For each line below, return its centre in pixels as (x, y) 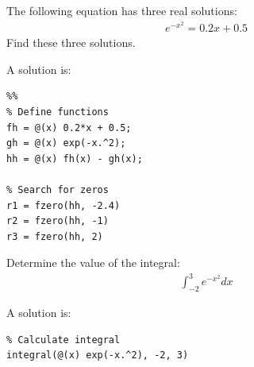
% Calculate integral (63, 340)
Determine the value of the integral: (93, 263)
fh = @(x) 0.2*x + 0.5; (69, 127)
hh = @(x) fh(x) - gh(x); (75, 158)
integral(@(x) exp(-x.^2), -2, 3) (98, 355)
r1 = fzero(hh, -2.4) (63, 205)
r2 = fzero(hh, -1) (58, 221)
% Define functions (58, 112)
